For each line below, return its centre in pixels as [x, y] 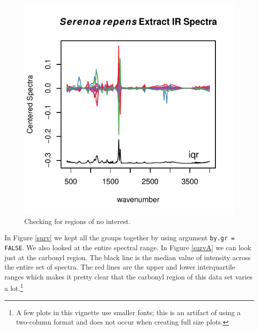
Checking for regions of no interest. [77, 221]
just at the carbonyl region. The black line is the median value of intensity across [128, 257]
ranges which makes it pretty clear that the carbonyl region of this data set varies [129, 276]
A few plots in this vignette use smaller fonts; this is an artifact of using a [128, 312]
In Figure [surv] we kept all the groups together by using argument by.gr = [120, 238]
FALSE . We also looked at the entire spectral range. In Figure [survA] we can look [128, 247]
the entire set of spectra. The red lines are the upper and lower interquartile [120, 267]
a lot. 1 [14, 287]
